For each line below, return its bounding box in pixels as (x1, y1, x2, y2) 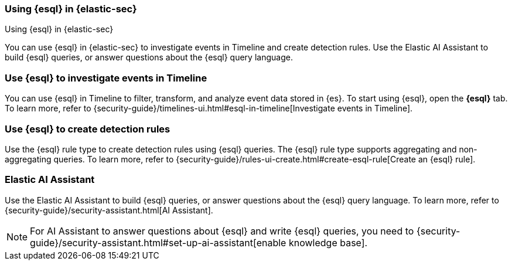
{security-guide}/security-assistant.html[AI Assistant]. (5, 205, 213, 215)
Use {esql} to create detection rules (5, 123, 170, 135)
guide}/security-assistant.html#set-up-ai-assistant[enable (30, 236, 286, 249)
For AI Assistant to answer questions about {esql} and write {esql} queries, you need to (30, 225, 414, 237)
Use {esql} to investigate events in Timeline (5, 72, 207, 84)
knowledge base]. (288, 236, 368, 249)
